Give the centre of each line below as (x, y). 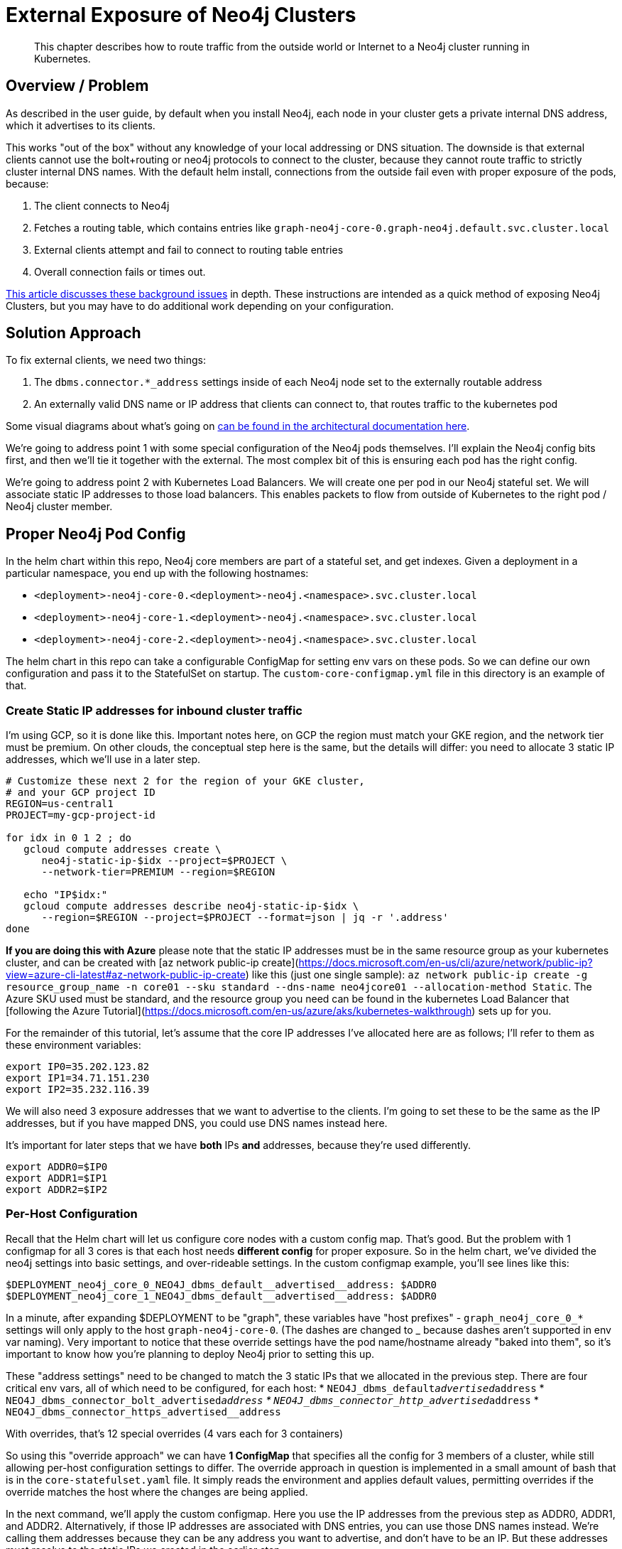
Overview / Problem (77, 86)
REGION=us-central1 (60, 804)
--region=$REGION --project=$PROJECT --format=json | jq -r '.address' (245, 918)
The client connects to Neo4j (102, 205)
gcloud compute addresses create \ (122, 849)
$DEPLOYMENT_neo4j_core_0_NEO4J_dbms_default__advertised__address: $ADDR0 (221, 1284)
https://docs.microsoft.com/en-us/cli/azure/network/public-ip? (446, 963)
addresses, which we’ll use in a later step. (103, 760)
